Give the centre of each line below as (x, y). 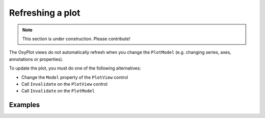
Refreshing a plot (45, 13)
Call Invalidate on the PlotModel (58, 91)
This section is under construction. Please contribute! (76, 39)
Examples (25, 105)
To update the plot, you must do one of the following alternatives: (75, 68)
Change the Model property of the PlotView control (75, 77)
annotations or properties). (36, 59)
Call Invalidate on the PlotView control (65, 84)
